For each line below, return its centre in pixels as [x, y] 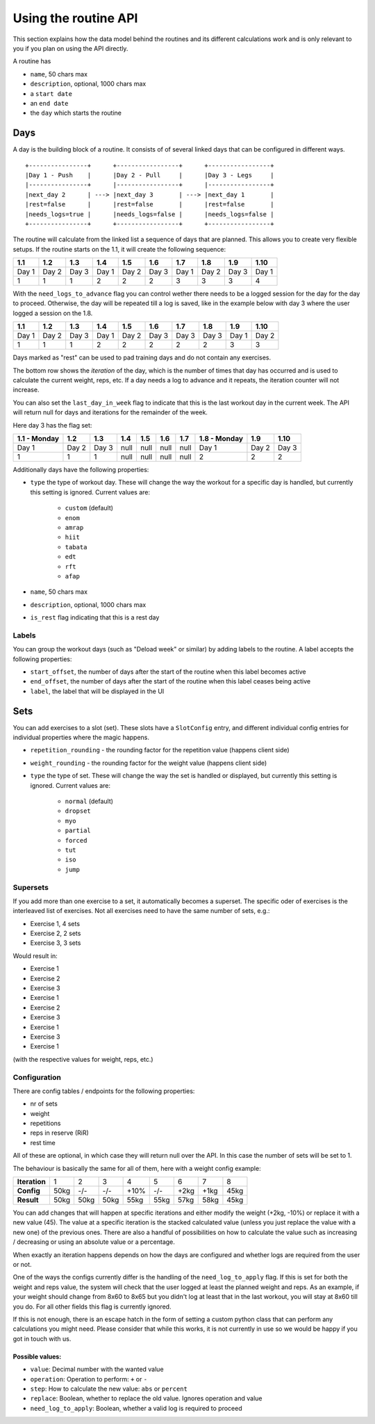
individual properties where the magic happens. [81, 738]
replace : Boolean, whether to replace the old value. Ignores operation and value [146, 1398]
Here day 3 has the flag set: [52, 425]
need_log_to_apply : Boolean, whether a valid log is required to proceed [136, 1408]
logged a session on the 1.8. [53, 313]
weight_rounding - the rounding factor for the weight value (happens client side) [149, 763]
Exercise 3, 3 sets [56, 943]
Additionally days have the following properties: [81, 470]
